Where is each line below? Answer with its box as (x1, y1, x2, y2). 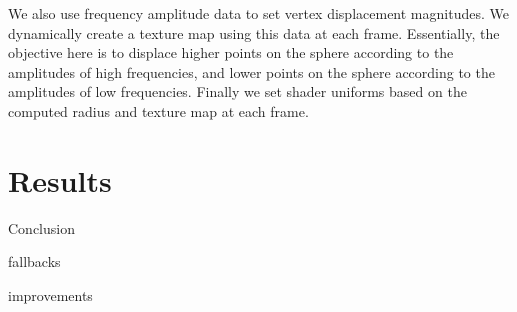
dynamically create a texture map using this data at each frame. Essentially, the (8, 22, 500, 43)
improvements (8, 284, 93, 305)
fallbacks (8, 251, 61, 272)
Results (8, 159, 112, 200)
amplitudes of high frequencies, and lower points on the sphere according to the (8, 61, 495, 82)
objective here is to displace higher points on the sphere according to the (8, 42, 454, 63)
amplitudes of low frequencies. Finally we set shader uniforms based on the (8, 81, 467, 102)
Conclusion (8, 217, 75, 238)
